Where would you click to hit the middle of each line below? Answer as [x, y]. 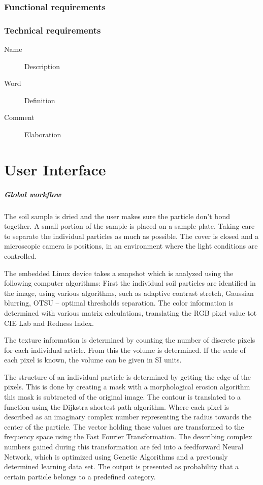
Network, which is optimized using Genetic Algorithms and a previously [116, 456]
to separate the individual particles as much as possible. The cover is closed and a [131, 236]
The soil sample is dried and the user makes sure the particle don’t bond [117, 216]
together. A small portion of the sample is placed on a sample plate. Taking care [129, 226]
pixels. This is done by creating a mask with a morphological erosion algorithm [127, 387]
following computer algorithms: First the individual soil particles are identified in [130, 283]
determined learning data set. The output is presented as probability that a [122, 466]
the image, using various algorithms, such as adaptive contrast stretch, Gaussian [129, 293]
